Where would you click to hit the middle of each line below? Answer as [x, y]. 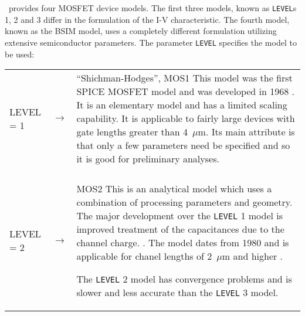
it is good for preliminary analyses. [148, 159]
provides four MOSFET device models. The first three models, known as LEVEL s [152, 8]
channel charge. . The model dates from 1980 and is [183, 243]
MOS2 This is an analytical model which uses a [174, 189]
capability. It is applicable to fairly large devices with [186, 118]
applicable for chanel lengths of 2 [144, 256]
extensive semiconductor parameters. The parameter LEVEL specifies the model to [151, 42]
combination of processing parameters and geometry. [184, 202]
